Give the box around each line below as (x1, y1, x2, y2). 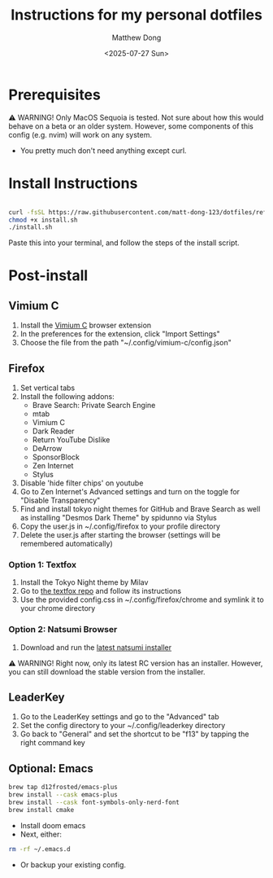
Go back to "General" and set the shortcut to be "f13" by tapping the (19, 729, 249, 739)
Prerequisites (8, 86, 102, 103)
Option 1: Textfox (8, 559, 77, 570)
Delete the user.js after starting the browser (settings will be (19, 530, 221, 540)
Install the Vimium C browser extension (19, 320, 152, 331)
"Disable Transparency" (19, 495, 101, 506)
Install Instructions (8, 173, 138, 192)
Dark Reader (32, 426, 75, 437)
